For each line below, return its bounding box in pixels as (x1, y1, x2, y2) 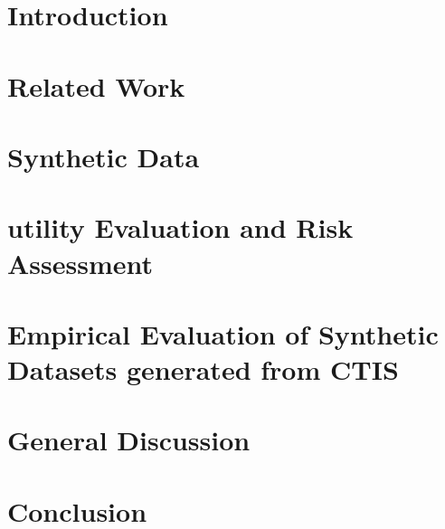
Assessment (7, 244, 154, 281)
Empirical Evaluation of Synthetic (7, 315, 439, 352)
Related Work (7, 67, 185, 104)
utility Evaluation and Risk (7, 209, 354, 246)
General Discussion (7, 421, 251, 458)
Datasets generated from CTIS (7, 351, 399, 388)
